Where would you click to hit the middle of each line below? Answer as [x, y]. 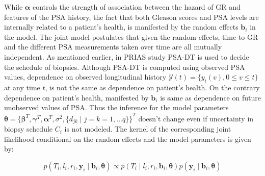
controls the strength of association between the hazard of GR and [136, 7]
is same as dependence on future [210, 97]
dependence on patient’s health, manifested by [76, 97]
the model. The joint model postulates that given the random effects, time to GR [131, 36]
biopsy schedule [29, 129]
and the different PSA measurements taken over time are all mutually [113, 47]
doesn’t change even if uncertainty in [196, 118]
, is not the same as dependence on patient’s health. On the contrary [152, 87]
